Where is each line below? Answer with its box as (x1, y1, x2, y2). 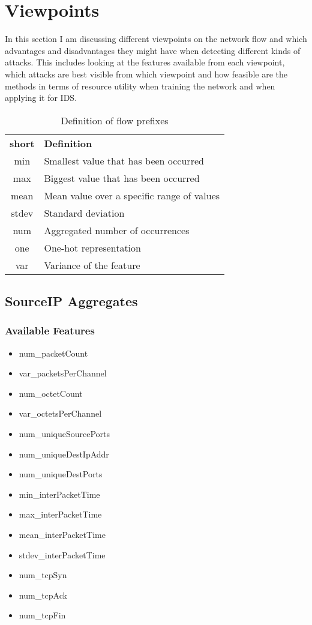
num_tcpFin (19, 609, 66, 621)
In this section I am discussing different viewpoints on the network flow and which (5, 32, 307, 45)
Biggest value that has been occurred (44, 171, 200, 185)
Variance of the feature (44, 258, 140, 272)
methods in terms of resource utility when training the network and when (5, 79, 275, 92)
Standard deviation (44, 205, 125, 220)
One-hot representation (44, 240, 141, 255)
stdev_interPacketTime (19, 548, 106, 561)
